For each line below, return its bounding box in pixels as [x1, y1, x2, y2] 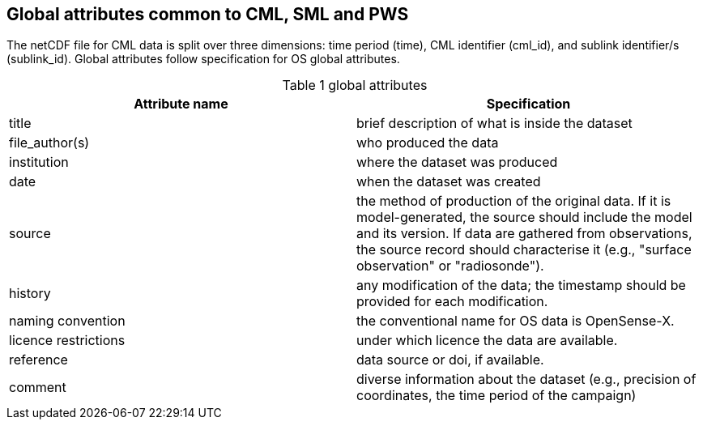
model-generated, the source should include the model [356, 209, 692, 226]
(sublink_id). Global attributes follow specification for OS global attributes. [6, 52, 400, 66]
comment [9, 379, 66, 396]
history [9, 285, 51, 302]
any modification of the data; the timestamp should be [356, 277, 686, 294]
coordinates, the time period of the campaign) [356, 387, 637, 404]
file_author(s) [9, 134, 90, 151]
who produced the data [356, 134, 499, 151]
